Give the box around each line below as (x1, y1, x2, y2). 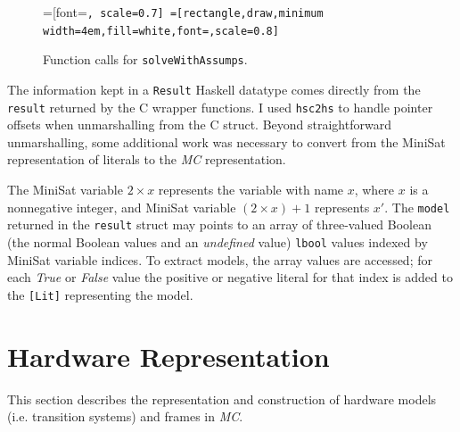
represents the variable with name (158, 180, 344, 199)
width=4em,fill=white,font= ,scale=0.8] (43, 24, 279, 37)
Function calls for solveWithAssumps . (43, 50, 248, 69)
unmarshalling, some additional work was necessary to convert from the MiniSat (7, 132, 446, 151)
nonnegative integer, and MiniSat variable (7, 197, 236, 216)
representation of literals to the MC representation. (7, 150, 286, 169)
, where (354, 180, 395, 199)
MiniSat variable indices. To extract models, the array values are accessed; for (7, 250, 432, 269)
